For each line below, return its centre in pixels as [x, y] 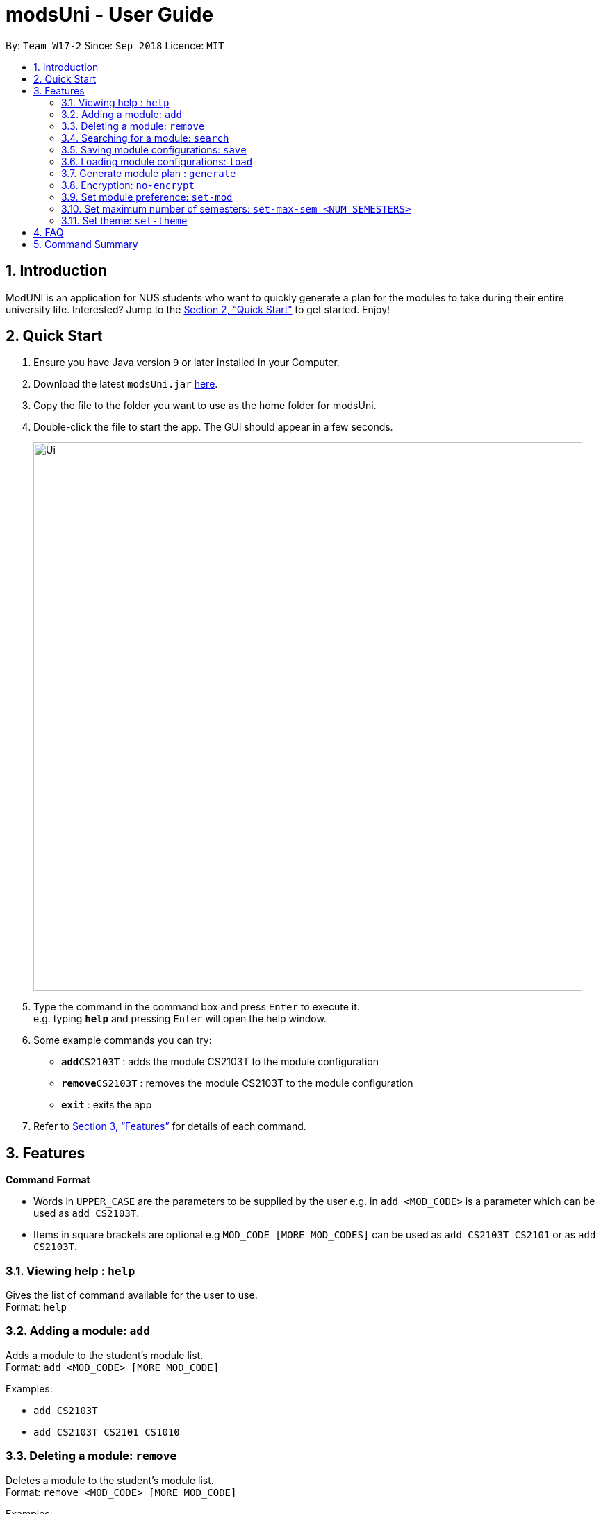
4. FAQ [49, 232]
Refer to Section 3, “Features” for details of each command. [170, 1126]
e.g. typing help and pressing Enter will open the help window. [180, 1019]
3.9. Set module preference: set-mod [147, 197]
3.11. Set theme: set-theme [124, 220]
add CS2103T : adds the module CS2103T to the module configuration [220, 1062]
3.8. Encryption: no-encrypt [128, 185]
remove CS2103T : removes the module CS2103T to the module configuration [237, 1083]
